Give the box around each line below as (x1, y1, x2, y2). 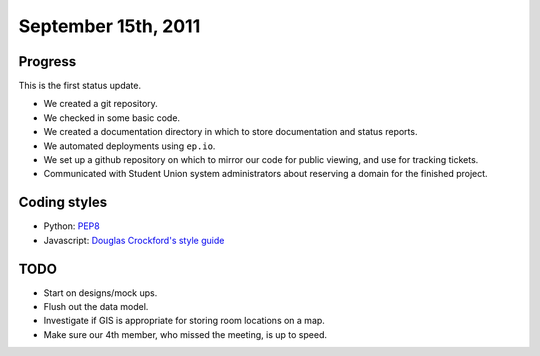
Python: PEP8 (43, 220, 100, 232)
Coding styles (18, 194, 108, 211)
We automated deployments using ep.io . (43, 140, 216, 152)
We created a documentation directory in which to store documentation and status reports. (43, 126, 418, 138)
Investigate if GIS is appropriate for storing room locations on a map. (43, 315, 325, 327)
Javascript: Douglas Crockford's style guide (43, 234, 225, 246)
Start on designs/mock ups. (43, 286, 158, 299)
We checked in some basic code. (43, 111, 180, 124)
